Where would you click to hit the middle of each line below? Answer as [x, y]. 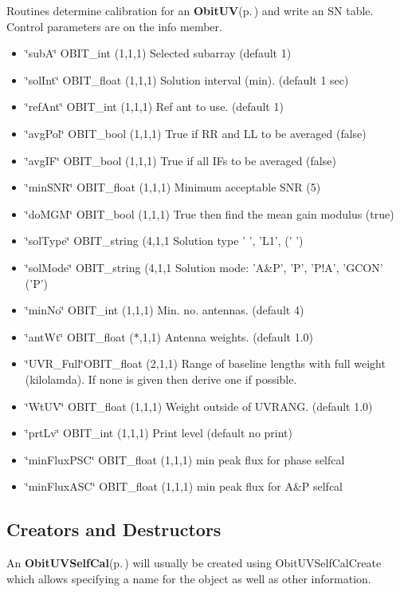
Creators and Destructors [114, 529]
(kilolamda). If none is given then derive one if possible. [161, 379]
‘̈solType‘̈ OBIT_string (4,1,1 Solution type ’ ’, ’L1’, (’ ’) [164, 241]
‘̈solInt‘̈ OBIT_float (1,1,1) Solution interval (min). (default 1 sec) [187, 79]
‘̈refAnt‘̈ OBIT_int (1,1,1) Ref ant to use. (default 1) [154, 107]
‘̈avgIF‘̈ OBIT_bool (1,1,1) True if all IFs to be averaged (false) [180, 160]
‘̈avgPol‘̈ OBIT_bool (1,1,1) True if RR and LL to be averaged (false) [196, 133]
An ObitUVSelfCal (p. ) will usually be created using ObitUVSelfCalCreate [194, 563]
